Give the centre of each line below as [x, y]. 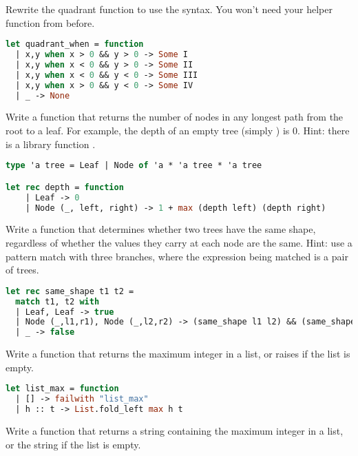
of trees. [22, 270]
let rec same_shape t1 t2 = [70, 291]
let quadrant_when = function [75, 44]
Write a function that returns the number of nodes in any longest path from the [175, 117]
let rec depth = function [65, 187]
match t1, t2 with [57, 301]
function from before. [50, 22]
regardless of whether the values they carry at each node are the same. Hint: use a [179, 242]
